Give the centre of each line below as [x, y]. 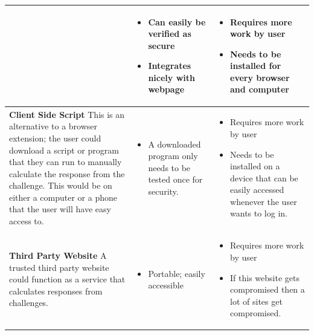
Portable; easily [177, 273]
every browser [260, 77]
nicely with [171, 77]
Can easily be [177, 21]
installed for [256, 66]
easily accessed [257, 190]
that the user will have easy [60, 209]
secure [162, 45]
